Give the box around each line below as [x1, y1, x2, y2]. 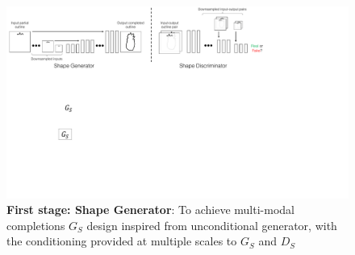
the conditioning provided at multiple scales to [6, 232, 237, 249]
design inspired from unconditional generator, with [86, 216, 337, 233]
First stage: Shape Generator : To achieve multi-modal [6, 201, 294, 218]
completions [6, 216, 65, 233]
